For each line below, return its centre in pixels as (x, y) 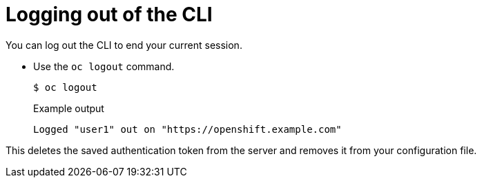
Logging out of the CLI (109, 14)
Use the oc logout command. (104, 66)
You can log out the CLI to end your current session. (124, 45)
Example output (69, 108)
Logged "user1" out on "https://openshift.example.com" (187, 129)
